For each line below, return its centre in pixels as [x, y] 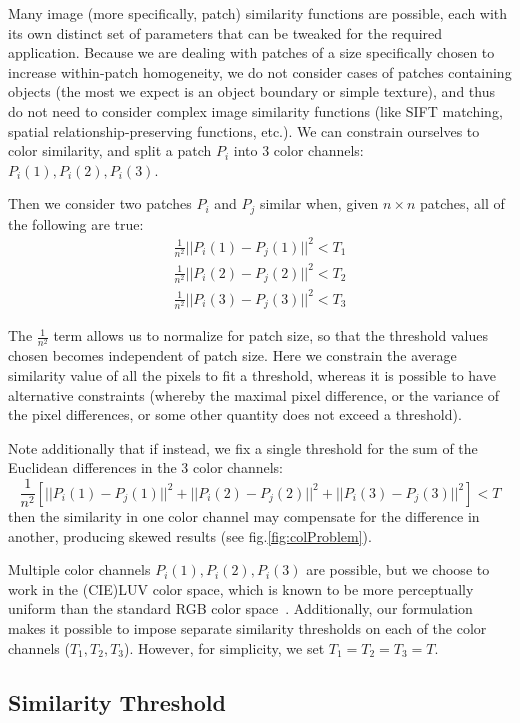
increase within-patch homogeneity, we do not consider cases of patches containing [260, 71]
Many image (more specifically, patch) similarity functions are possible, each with [258, 13]
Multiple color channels [79, 569]
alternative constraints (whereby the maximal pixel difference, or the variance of [254, 394]
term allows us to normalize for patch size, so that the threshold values [270, 335]
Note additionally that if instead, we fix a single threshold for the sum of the [243, 447]
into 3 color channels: [298, 150]
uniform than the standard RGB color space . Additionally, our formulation [240, 608]
